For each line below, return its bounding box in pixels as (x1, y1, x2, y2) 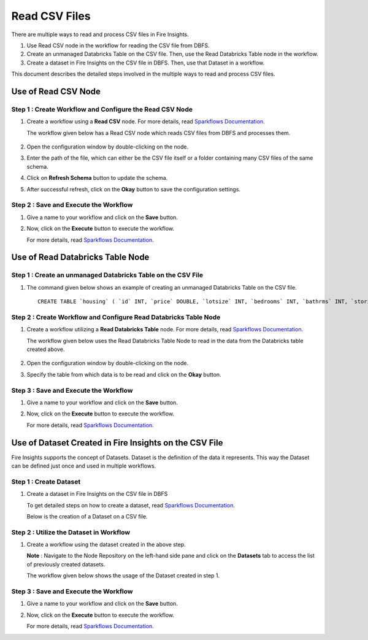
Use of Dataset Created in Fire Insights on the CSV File (11, 438, 223, 448)
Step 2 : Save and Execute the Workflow (11, 201, 133, 209)
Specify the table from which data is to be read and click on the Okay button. (26, 371, 221, 378)
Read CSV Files (11, 9, 91, 23)
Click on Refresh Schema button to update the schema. (26, 174, 168, 182)
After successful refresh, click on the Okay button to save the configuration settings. (26, 185, 241, 193)
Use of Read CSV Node (11, 86, 101, 96)
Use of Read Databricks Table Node (11, 252, 150, 263)
